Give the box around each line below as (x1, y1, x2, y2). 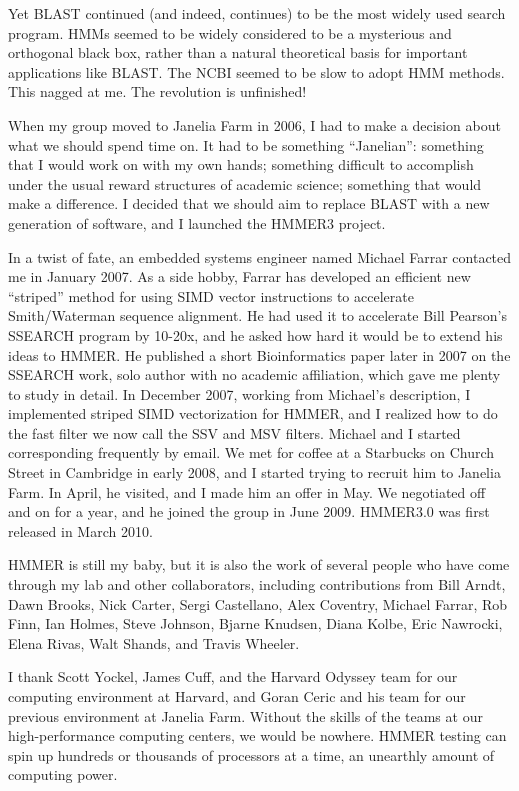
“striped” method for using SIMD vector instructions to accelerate (8, 285, 414, 306)
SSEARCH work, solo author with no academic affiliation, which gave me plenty (8, 364, 501, 385)
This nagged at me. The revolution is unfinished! (8, 81, 307, 102)
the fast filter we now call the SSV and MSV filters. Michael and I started (8, 422, 461, 443)
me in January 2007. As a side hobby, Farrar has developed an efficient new (8, 266, 471, 287)
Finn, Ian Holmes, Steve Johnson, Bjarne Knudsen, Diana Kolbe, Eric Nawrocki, (8, 613, 503, 634)
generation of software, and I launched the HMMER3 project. (8, 212, 386, 233)
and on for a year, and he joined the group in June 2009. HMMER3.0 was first (8, 501, 490, 522)
